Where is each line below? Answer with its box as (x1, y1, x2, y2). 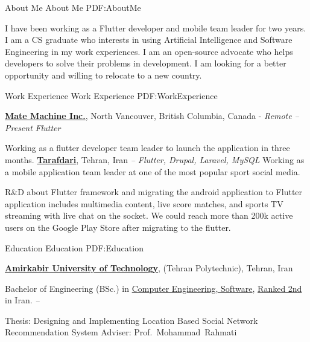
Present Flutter (5, 121, 61, 134)
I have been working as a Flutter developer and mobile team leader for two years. (5, 21, 306, 34)
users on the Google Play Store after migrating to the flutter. (5, 221, 231, 233)
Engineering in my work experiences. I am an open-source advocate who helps (5, 45, 293, 57)
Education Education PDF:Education (5, 241, 144, 254)
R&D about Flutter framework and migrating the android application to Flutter (5, 186, 303, 198)
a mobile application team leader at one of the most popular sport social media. (5, 165, 300, 178)
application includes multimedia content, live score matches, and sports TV (5, 197, 283, 210)
